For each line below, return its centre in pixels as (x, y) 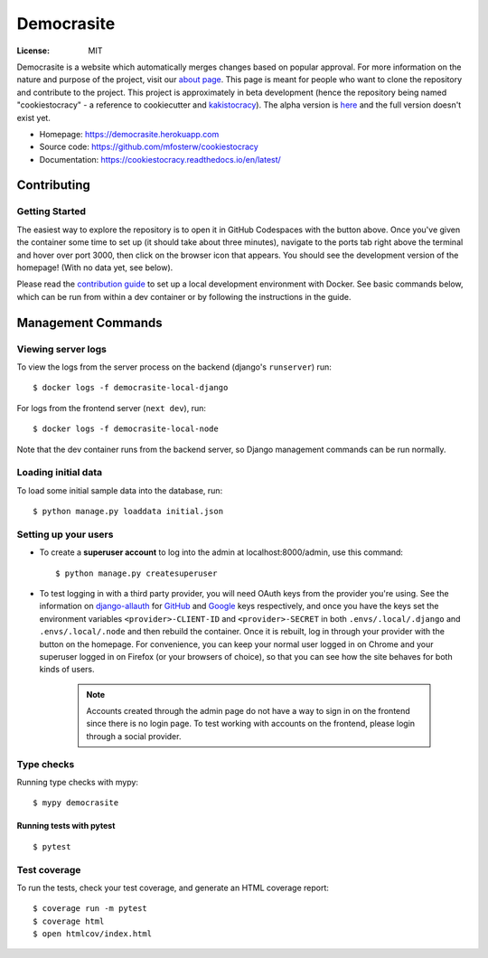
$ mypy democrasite (76, 803)
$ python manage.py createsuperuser (136, 573)
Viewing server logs (62, 349)
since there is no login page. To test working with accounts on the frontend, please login (251, 724)
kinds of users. (67, 670)
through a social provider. (134, 736)
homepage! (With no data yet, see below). (95, 268)
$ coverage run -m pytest (90, 909)
